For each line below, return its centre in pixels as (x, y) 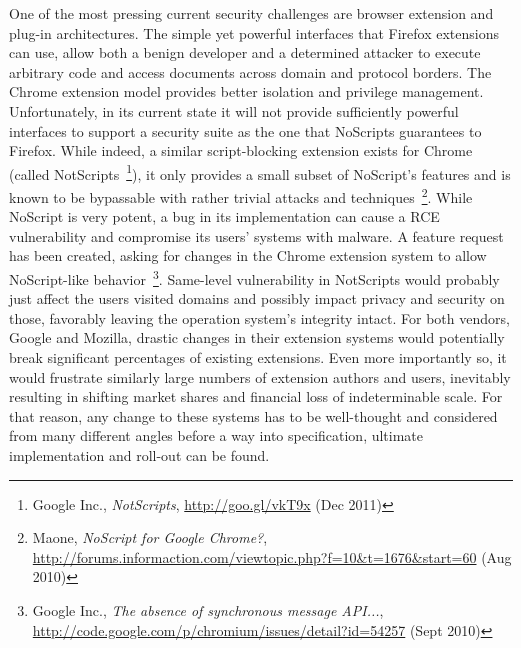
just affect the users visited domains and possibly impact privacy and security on (257, 298)
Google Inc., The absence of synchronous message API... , (208, 610)
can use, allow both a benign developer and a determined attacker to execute (245, 52)
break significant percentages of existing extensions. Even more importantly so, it (258, 357)
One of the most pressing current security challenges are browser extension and (251, 13)
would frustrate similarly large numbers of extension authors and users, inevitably (260, 376)
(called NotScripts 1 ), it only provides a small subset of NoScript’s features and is (260, 172)
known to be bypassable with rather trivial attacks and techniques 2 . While (241, 195)
